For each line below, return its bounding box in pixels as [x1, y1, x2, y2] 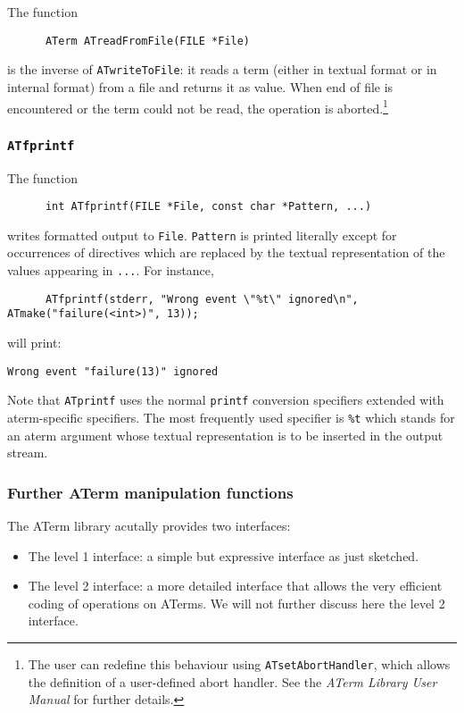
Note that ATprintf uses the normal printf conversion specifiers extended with [7, 390, 444, 409]
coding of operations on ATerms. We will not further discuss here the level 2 [28, 593, 445, 612]
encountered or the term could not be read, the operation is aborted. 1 [7, 96, 388, 117]
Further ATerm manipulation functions [7, 481, 294, 503]
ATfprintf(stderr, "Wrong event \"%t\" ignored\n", [45, 292, 359, 306]
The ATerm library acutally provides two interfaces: [7, 516, 291, 534]
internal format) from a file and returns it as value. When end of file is [7, 77, 394, 96]
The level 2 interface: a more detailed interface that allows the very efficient [28, 576, 443, 595]
